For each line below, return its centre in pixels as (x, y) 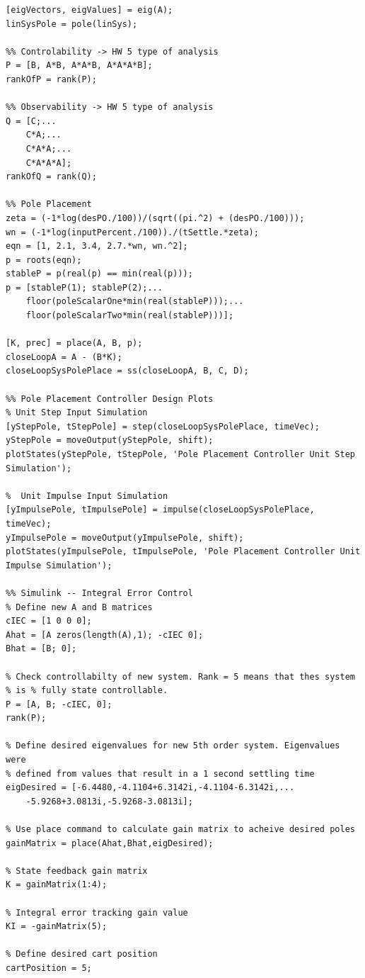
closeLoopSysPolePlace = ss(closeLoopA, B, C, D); (127, 371)
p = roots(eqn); (44, 260)
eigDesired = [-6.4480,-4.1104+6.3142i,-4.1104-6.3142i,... (150, 788)
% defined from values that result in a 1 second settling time (160, 774)
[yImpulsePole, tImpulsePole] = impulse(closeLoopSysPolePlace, (160, 510)
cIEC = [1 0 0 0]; (49, 621)
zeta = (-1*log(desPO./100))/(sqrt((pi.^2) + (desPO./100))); (155, 218)
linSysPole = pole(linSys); (72, 24)
